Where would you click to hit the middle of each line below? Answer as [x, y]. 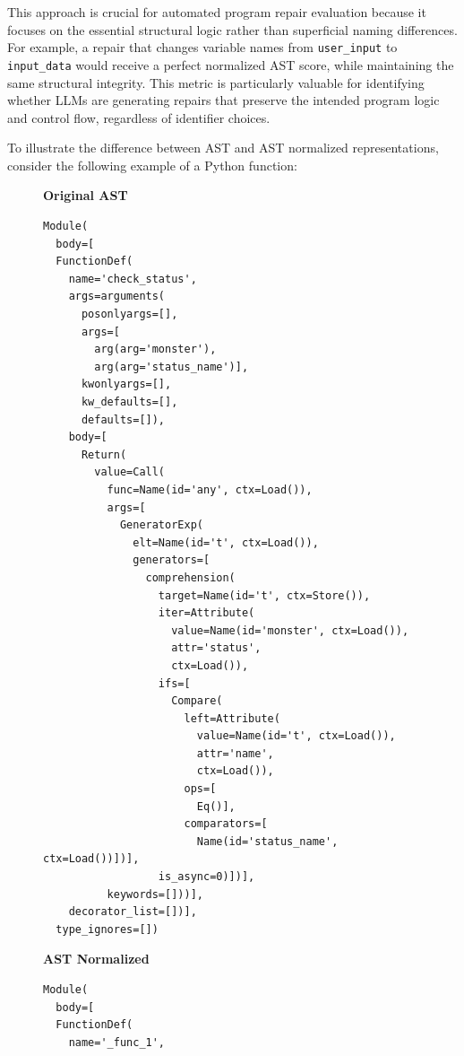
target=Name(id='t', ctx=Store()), [264, 595]
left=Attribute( [232, 718]
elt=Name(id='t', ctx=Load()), [226, 542]
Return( [104, 454]
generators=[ [172, 560]
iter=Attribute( [206, 613]
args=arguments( [117, 297]
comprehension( [190, 577]
